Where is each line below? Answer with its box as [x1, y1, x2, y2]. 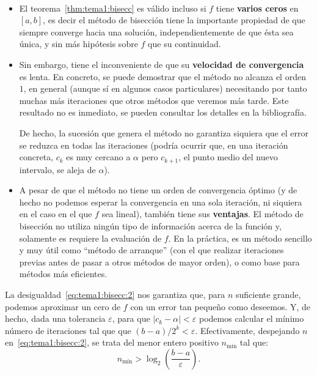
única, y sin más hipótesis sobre [19, 37, 138, 50]
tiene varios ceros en [216, 1, 299, 14]
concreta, [19, 150, 54, 163]
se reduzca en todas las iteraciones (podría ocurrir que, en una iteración [19, 138, 288, 151]
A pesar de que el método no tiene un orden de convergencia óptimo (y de [19, 184, 297, 196]
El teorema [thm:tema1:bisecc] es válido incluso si [19, 1, 206, 14]
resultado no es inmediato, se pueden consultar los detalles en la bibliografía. [19, 106, 307, 119]
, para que [112, 312, 150, 325]
